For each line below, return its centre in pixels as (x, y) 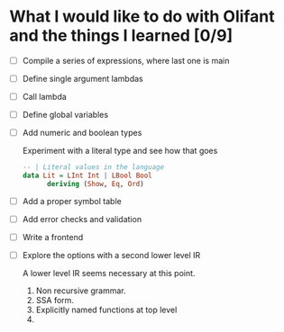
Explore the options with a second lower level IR (111, 256)
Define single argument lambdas (83, 79)
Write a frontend (53, 237)
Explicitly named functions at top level (106, 310)
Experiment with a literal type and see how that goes (120, 151)
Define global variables (65, 115)
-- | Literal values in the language (93, 167)
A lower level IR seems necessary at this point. (109, 274)
